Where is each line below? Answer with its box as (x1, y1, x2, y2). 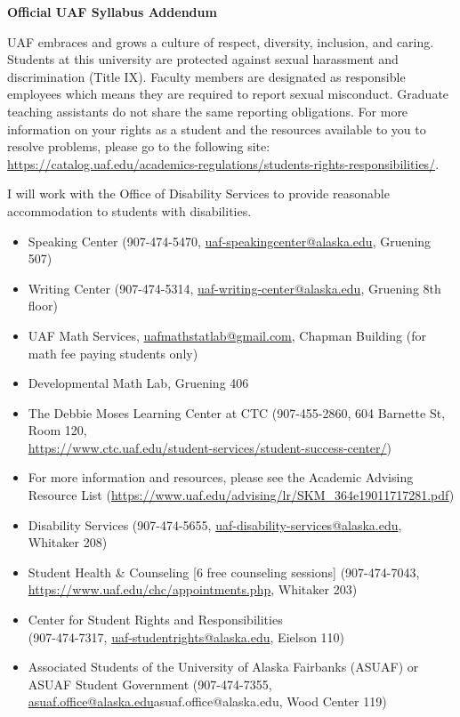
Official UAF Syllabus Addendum (7, 3, 217, 20)
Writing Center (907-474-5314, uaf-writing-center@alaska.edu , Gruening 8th (28, 278, 441, 297)
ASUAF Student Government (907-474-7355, (28, 674, 272, 693)
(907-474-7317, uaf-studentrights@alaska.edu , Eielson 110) (28, 627, 345, 646)
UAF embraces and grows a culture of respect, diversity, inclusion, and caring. (7, 32, 434, 51)
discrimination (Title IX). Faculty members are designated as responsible (7, 67, 406, 85)
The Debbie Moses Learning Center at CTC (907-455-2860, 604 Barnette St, (28, 403, 446, 422)
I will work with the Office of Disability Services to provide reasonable (7, 184, 390, 203)
